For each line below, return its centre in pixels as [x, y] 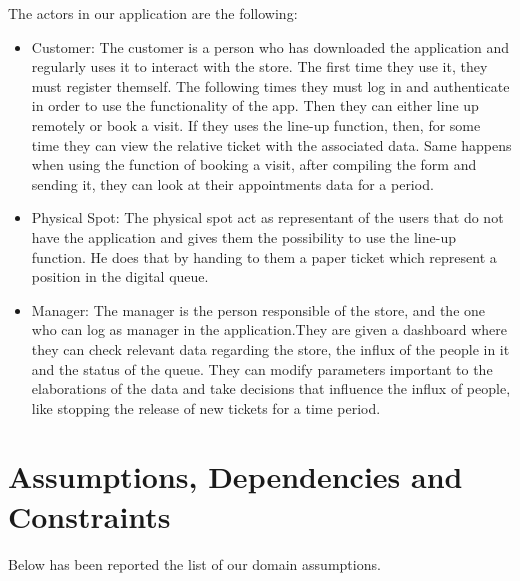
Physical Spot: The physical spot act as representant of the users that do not [267, 217]
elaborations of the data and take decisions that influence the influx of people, [271, 388]
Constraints [89, 515]
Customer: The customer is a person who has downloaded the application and [270, 46]
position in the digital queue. [120, 276]
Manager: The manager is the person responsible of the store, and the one [258, 309]
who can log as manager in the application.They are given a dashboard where [269, 329]
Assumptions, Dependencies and [235, 476]
